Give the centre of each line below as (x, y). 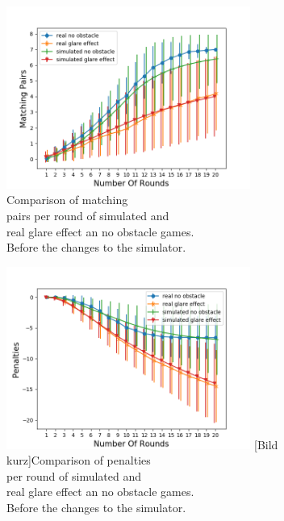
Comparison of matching (67, 200)
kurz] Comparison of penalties (79, 460)
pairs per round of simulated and (88, 215)
